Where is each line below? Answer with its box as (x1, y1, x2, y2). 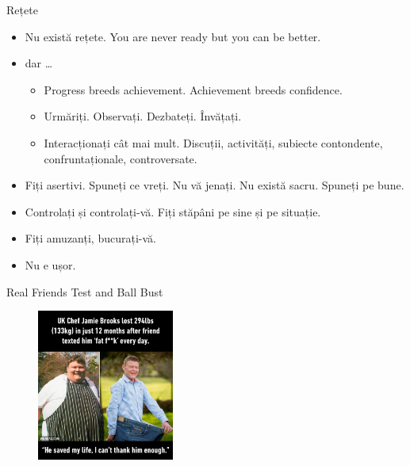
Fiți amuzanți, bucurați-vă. (25, 230, 156, 246)
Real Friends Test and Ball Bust (6, 283, 163, 300)
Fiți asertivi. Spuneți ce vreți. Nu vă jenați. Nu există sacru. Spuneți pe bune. (25, 177, 404, 193)
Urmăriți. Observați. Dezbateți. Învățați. (44, 108, 242, 124)
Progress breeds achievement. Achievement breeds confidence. (44, 81, 343, 97)
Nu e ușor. (25, 256, 76, 273)
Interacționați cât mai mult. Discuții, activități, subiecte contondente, (44, 134, 383, 151)
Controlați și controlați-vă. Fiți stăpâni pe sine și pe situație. (25, 203, 321, 220)
